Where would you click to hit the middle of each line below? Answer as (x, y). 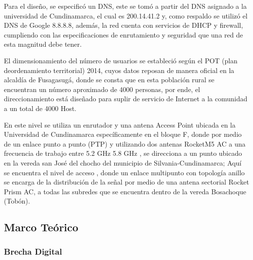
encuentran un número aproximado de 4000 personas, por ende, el (102, 89)
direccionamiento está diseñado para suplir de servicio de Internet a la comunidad (126, 99)
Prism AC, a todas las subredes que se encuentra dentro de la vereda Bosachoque (125, 191)
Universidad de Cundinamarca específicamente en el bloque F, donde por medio (123, 134)
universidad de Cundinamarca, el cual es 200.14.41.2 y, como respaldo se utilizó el (126, 15)
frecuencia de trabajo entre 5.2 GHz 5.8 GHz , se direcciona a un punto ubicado (123, 153)
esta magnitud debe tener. (43, 44)
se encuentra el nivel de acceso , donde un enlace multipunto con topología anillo (124, 172)
